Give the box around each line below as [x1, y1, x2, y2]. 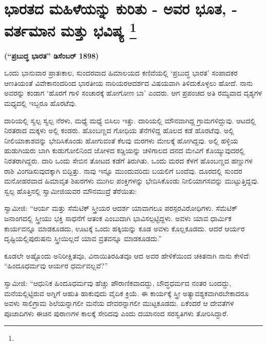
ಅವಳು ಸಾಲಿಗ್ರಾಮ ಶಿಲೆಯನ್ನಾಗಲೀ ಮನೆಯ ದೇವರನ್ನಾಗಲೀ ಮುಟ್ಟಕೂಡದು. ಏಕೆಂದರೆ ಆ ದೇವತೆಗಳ [4, 298, 234, 308]
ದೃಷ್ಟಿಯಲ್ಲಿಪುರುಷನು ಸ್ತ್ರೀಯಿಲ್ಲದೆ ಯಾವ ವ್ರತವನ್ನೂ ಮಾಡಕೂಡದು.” [4, 233, 162, 244]
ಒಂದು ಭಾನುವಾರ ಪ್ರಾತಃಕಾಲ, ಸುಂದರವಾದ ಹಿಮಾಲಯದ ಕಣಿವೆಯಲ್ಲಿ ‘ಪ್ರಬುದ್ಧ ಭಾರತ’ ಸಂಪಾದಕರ [4, 67, 238, 78]
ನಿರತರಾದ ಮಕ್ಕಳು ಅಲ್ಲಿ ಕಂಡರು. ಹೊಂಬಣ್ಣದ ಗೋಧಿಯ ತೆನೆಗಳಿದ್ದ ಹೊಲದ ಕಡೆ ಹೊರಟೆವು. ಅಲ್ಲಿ [4, 125, 234, 136]
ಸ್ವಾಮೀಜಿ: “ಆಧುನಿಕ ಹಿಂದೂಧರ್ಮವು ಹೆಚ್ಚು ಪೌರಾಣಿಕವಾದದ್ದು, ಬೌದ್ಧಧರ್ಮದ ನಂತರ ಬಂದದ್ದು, [4, 277, 232, 288]
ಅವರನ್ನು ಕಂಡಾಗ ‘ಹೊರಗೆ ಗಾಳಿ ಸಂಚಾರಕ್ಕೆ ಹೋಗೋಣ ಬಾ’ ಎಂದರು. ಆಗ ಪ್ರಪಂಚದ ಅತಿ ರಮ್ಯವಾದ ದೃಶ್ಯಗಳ [4, 87, 262, 98]
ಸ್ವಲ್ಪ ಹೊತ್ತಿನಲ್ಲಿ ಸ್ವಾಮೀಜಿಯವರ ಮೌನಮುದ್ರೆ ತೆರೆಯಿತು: [4, 185, 137, 196]
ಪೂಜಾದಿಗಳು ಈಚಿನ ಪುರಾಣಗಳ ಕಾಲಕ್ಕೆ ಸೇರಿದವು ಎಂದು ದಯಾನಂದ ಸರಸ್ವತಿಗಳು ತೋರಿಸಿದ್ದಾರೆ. [4, 307, 228, 318]
